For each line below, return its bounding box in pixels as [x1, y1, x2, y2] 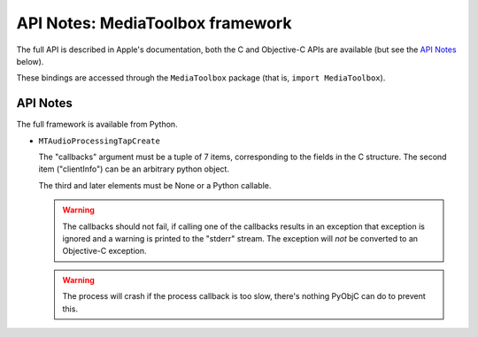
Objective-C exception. [62, 246, 147, 257]
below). [16, 56, 44, 66]
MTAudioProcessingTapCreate [38, 135, 161, 146]
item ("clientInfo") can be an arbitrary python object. [38, 164, 230, 174]
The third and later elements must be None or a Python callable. [38, 180, 272, 190]
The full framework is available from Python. [16, 119, 178, 130]
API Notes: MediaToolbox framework [16, 13, 292, 33]
